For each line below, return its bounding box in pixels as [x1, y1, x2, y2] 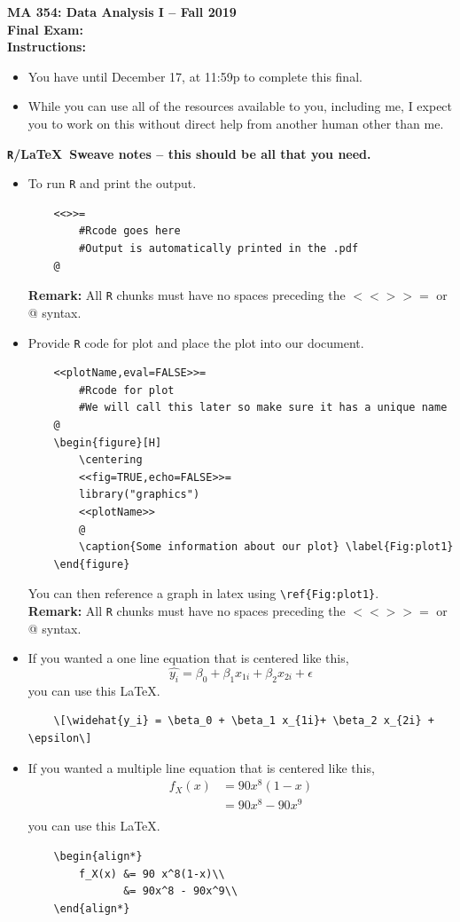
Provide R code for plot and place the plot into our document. [27, 333, 364, 351]
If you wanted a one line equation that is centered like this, [27, 649, 349, 667]
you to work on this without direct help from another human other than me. [27, 114, 444, 132]
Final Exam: [7, 20, 83, 38]
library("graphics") [79, 488, 200, 501]
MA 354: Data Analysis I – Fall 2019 [7, 3, 237, 20]
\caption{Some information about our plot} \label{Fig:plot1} [79, 540, 454, 554]
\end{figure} [53, 557, 130, 571]
